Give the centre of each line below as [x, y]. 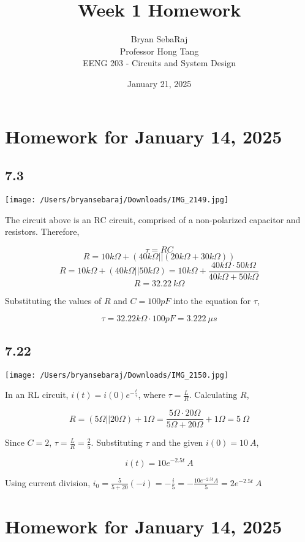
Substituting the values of [53, 300]
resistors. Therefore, [42, 231]
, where [152, 395]
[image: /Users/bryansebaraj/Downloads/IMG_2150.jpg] [117, 375]
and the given [178, 442]
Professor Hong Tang [159, 51]
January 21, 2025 [159, 83]
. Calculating [213, 395]
